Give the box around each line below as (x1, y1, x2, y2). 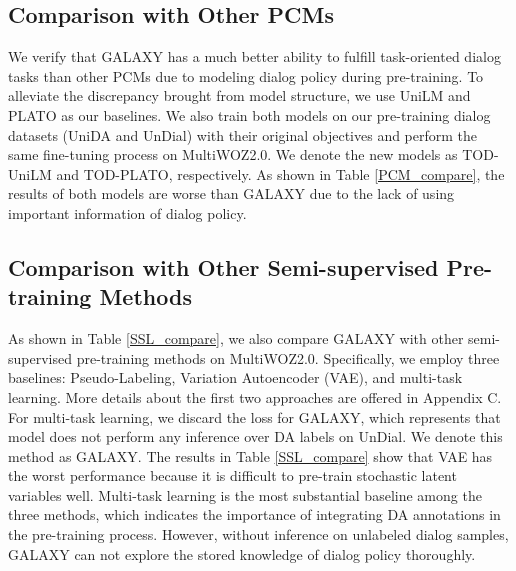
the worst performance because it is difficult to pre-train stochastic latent (8, 465, 457, 486)
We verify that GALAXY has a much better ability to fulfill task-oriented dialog (8, 46, 501, 67)
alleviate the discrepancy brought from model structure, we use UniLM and (8, 85, 471, 106)
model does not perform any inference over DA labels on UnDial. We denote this (8, 426, 503, 447)
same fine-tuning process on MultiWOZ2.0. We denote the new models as (8, 144, 458, 165)
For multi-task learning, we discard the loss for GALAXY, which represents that (8, 406, 501, 427)
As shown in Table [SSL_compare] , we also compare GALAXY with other (8, 328, 464, 349)
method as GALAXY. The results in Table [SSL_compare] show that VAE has (8, 445, 493, 466)
